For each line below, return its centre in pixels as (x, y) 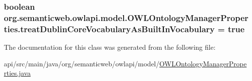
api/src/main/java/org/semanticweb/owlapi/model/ (82, 63)
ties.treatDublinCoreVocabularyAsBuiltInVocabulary (109, 29)
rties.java (17, 73)
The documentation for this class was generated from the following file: (110, 47)
